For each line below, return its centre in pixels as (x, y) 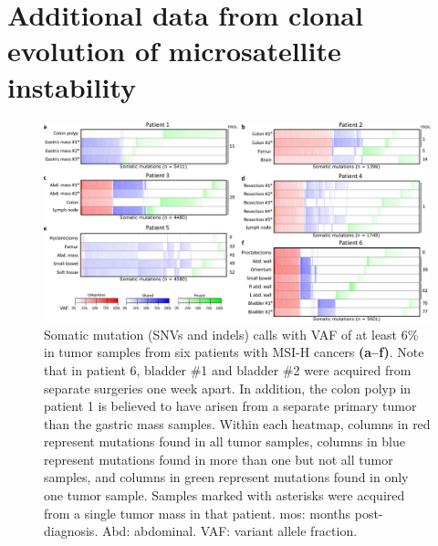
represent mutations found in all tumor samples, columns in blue (225, 441)
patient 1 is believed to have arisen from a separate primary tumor (230, 406)
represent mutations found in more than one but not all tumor (219, 459)
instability (72, 86)
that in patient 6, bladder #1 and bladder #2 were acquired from (228, 369)
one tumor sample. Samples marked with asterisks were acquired (224, 495)
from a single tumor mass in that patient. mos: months (198, 513)
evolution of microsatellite (174, 51)
